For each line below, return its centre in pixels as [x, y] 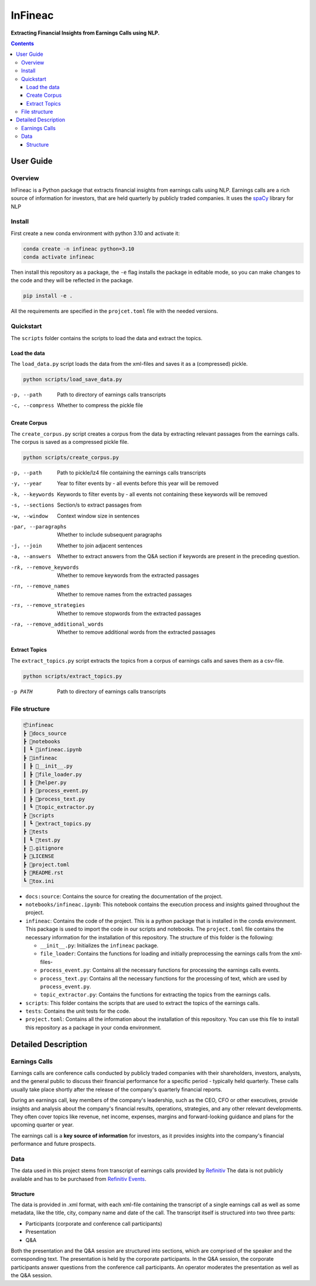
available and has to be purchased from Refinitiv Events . [78, 1179]
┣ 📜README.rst [43, 873]
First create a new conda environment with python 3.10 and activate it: [95, 233]
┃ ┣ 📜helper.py [45, 782]
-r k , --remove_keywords [45, 567]
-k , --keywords [33, 494]
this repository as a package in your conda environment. [94, 1027]
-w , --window [30, 516]
